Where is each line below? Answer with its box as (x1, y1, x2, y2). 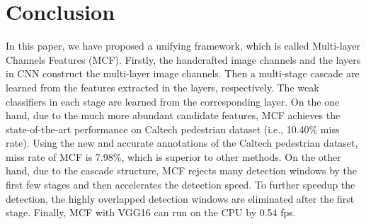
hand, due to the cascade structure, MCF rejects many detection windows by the (6, 163, 358, 178)
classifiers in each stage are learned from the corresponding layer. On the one (6, 94, 340, 108)
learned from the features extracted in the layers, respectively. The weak (6, 79, 319, 94)
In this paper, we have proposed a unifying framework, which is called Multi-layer (6, 38, 360, 53)
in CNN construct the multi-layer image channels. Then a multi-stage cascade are (6, 66, 360, 81)
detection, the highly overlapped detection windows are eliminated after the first (6, 191, 355, 206)
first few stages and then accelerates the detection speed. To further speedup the (6, 177, 355, 192)
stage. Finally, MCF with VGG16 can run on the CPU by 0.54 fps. (6, 205, 296, 220)
